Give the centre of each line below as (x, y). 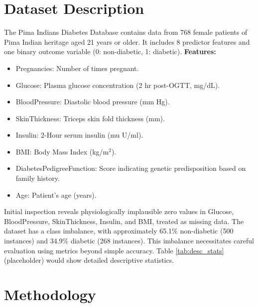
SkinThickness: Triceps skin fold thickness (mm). (90, 118)
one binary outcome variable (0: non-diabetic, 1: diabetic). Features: (110, 51)
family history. (38, 178)
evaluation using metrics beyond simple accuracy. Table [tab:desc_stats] (114, 250)
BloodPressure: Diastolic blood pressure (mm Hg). (93, 102)
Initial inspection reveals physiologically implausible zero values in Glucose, (119, 211)
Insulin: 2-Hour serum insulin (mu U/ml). (79, 135)
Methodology (50, 294)
